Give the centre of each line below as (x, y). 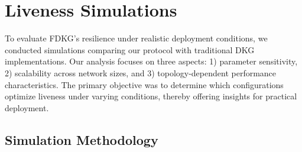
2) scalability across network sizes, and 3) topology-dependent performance (141, 72)
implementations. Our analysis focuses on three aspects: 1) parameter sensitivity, (151, 61)
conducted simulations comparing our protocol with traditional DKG (130, 49)
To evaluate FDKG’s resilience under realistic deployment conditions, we (136, 38)
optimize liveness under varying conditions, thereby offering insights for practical (151, 96)
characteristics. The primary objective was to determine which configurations (144, 84)
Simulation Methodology (82, 139)
